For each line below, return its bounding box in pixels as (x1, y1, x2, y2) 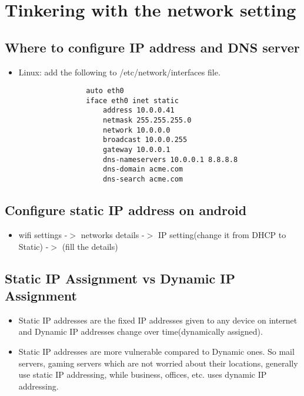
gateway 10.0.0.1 (102, 146, 171, 154)
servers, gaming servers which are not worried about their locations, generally (18, 357, 298, 369)
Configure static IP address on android (5, 201, 247, 219)
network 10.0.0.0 (102, 126, 171, 134)
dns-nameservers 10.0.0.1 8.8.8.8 (102, 155, 238, 164)
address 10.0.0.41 (102, 106, 175, 115)
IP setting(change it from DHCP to (158, 228, 286, 240)
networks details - (81, 228, 145, 240)
